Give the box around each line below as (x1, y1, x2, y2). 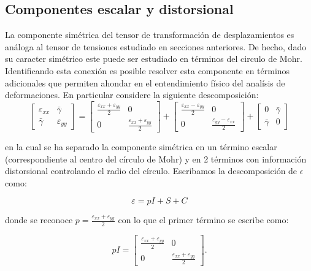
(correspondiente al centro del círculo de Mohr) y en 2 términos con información (5, 152, 307, 165)
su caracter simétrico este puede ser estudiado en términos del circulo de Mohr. (5, 52, 302, 65)
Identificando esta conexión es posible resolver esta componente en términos (5, 64, 290, 77)
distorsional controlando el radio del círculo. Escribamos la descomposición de (5, 164, 298, 177)
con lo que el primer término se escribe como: (118, 213, 289, 226)
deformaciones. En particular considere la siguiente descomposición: (5, 88, 259, 101)
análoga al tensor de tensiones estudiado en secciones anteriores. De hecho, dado (5, 40, 307, 53)
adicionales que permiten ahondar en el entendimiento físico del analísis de (5, 76, 285, 89)
